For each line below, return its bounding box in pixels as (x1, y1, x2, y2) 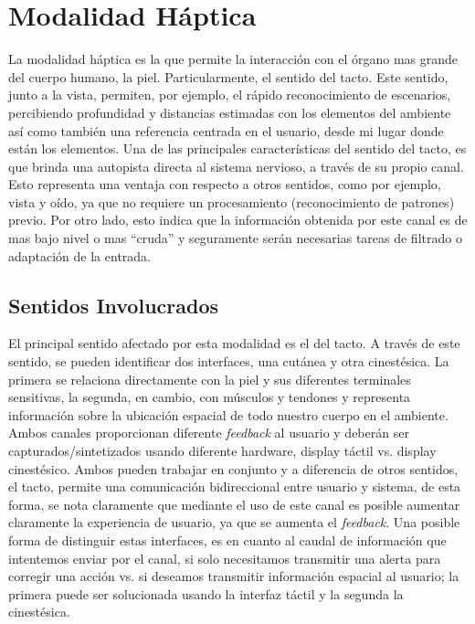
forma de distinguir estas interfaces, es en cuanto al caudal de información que (8, 530, 447, 549)
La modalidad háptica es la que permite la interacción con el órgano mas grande (8, 49, 459, 69)
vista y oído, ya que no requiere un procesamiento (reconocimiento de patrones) (8, 192, 455, 211)
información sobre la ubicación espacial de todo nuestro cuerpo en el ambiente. (8, 405, 449, 424)
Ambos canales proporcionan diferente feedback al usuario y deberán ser (8, 423, 409, 442)
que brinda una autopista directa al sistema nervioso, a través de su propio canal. (8, 156, 464, 175)
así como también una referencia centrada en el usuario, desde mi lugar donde (8, 121, 444, 140)
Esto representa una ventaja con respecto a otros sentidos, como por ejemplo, (8, 175, 441, 194)
